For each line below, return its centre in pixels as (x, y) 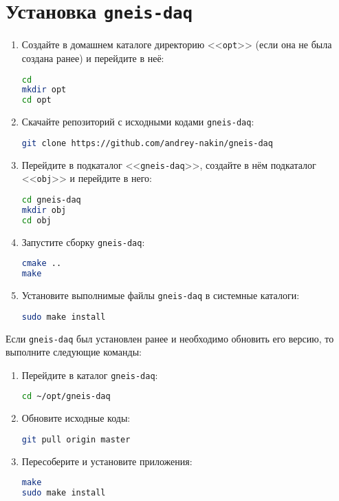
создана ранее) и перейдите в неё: (93, 58)
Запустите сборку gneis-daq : (83, 242)
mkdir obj (44, 210)
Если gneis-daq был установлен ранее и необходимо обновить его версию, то (170, 338)
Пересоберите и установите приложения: (107, 461)
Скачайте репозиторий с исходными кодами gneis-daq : (138, 122)
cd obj (36, 220)
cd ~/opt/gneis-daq (66, 397)
